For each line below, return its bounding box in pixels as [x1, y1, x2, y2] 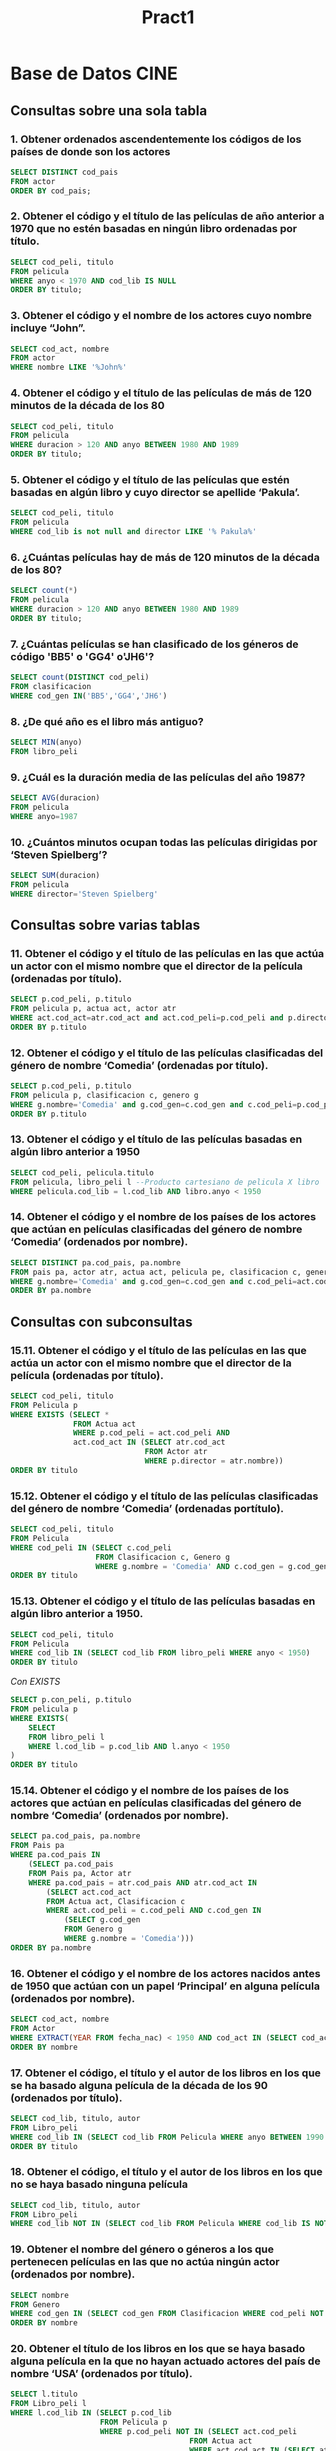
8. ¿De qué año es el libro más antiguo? [10, 714, 204, 728]
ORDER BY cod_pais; [10, 186, 92, 196]
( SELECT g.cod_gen [63, 1915, 141, 1925]
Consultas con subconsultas [10, 1313, 193, 1330]
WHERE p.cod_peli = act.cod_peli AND [73, 1428, 230, 1438]
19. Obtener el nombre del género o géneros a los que [10, 2242, 275, 2256]
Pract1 [141, 6, 195, 29]
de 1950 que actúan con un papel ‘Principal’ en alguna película [10, 1979, 320, 1993]
